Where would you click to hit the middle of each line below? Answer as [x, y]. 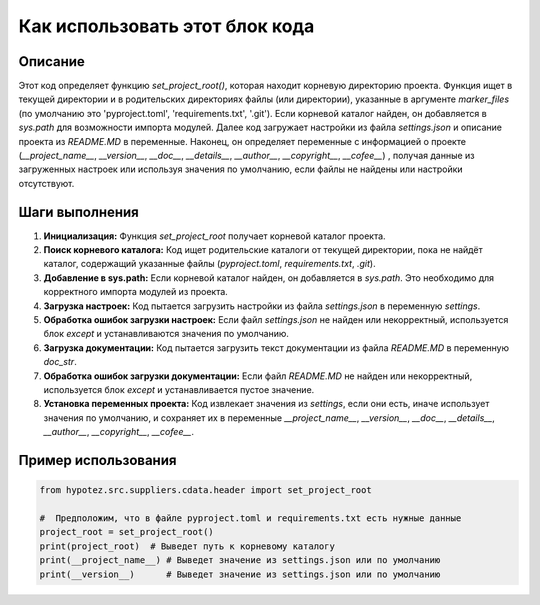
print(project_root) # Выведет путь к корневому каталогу [187, 546]
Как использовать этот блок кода [166, 26]
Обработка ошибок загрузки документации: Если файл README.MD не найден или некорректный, [258, 376]
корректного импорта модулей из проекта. [136, 292]
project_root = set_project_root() [126, 532]
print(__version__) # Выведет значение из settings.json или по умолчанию [240, 574]
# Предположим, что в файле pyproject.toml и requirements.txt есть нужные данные [250, 518]
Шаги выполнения [78, 211]
